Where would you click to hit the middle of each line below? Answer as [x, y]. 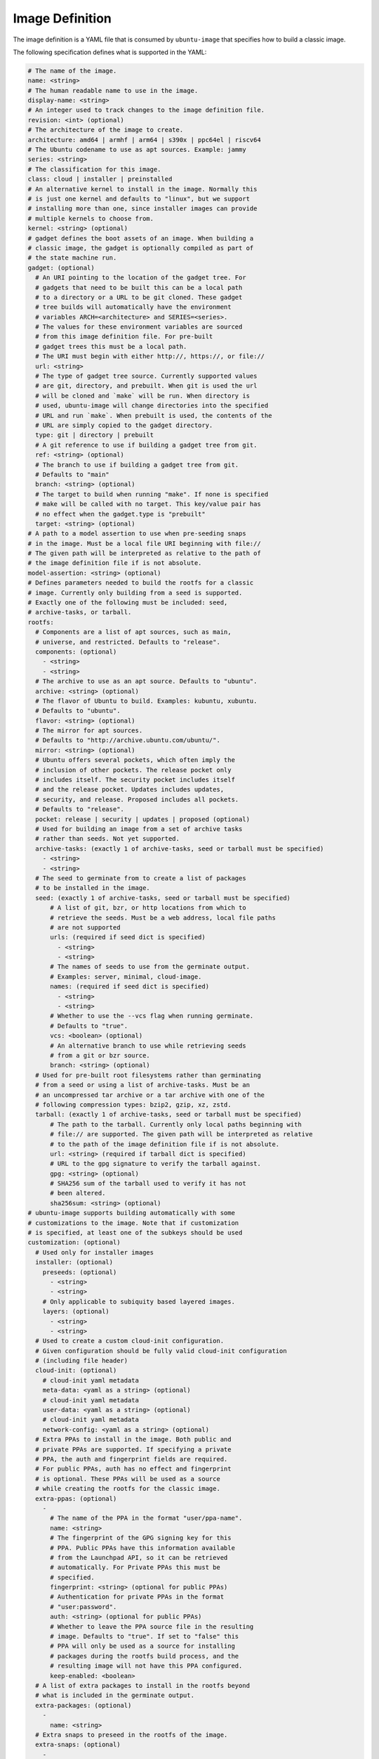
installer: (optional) [74, 1262]
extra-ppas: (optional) [76, 1498]
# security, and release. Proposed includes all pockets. [137, 799]
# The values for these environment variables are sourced [139, 327]
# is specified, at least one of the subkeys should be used [135, 1233]
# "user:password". [84, 1607]
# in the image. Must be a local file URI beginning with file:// [144, 543]
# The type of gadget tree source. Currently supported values [146, 376]
